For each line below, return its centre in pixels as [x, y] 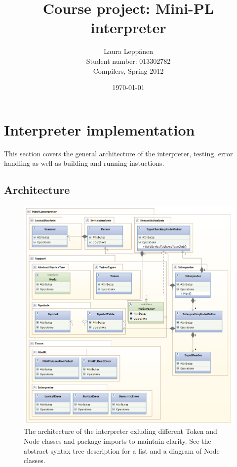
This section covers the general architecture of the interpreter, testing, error [118, 153]
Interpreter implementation [99, 129]
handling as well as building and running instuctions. [84, 163]
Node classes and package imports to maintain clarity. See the [118, 441]
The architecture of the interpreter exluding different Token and [120, 431]
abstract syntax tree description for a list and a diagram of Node [122, 450]
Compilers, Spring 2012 [128, 70]
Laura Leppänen [128, 51]
